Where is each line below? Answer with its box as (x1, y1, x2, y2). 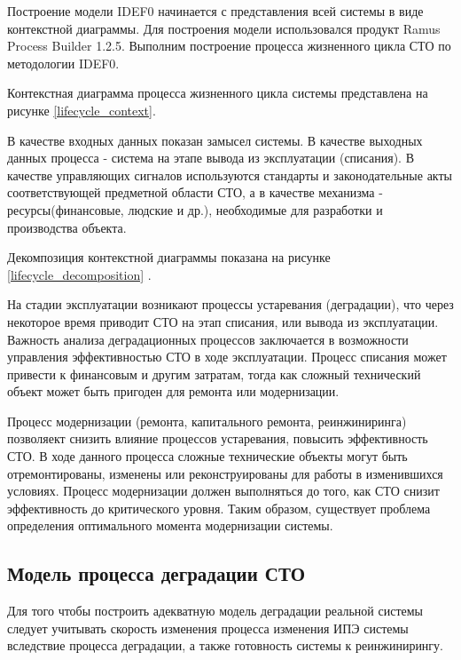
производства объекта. (7, 218, 127, 236)
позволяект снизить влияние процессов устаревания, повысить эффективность (7, 429, 428, 448)
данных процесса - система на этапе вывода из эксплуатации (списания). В (7, 148, 414, 167)
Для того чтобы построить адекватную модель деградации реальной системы (7, 601, 424, 620)
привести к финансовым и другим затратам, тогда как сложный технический (7, 364, 421, 383)
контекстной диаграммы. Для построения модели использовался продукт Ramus (7, 19, 441, 37)
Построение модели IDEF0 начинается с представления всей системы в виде (7, 2, 424, 20)
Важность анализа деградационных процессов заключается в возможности (7, 330, 409, 348)
